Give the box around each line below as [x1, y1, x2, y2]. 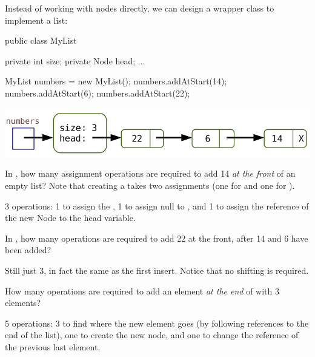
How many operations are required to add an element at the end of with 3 [5, 284, 279, 297]
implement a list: [5, 13, 68, 26]
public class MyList [5, 34, 77, 47]
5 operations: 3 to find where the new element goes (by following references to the [5, 316, 309, 329]
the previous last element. [5, 340, 101, 353]
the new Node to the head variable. [5, 211, 136, 224]
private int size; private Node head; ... [5, 54, 145, 67]
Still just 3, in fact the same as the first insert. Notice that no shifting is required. [5, 264, 309, 276]
